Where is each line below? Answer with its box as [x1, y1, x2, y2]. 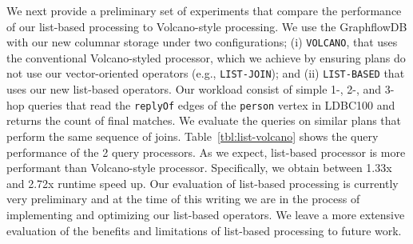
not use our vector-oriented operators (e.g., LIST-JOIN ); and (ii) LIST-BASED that [6, 65, 405, 82]
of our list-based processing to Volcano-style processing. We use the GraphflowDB [6, 18, 407, 34]
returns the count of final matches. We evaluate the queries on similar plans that [6, 112, 402, 129]
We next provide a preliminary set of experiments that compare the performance [6, 2, 402, 18]
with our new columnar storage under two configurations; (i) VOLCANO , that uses [6, 34, 398, 50]
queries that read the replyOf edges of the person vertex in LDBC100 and [28, 96, 395, 113]
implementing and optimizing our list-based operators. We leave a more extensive [6, 206, 405, 222]
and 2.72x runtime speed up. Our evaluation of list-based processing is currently [6, 174, 399, 191]
